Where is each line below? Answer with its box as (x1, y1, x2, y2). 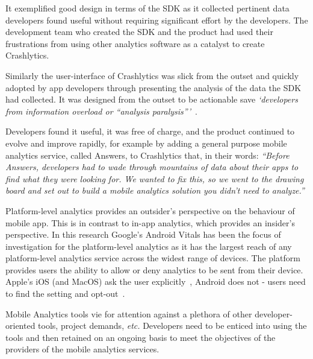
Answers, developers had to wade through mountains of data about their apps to (5, 160, 299, 173)
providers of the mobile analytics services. (5, 343, 160, 355)
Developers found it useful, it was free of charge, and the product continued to (5, 125, 295, 138)
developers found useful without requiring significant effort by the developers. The (5, 13, 308, 26)
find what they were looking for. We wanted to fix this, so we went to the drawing (5, 172, 304, 185)
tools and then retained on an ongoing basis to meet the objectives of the (5, 331, 276, 343)
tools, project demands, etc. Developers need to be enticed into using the (38, 319, 307, 332)
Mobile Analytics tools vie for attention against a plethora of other (5, 307, 252, 320)
